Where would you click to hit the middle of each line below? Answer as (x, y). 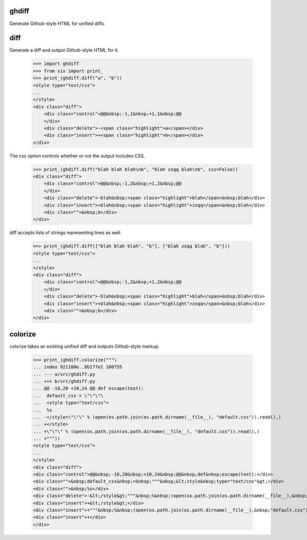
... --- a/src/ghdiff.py (64, 374)
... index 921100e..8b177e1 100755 (78, 367)
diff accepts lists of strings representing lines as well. (65, 233)
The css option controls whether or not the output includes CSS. (77, 155)
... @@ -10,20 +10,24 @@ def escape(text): (89, 388)
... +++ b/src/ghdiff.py (64, 381)
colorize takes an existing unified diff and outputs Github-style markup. (84, 346)
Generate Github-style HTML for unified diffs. (57, 24)
